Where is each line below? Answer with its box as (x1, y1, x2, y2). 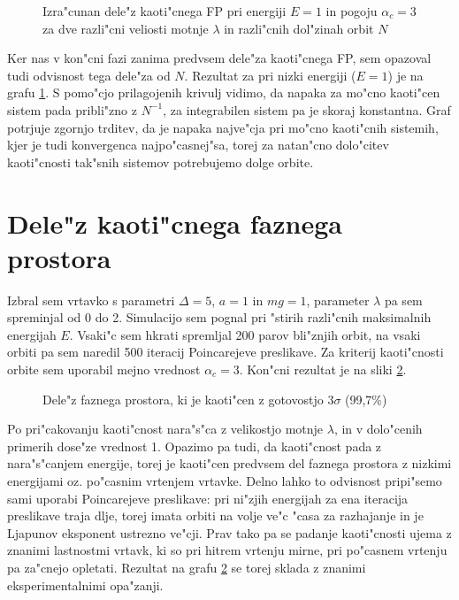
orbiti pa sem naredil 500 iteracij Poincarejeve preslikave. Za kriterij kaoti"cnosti (7, 342, 444, 361)
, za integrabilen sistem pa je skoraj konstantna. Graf (163, 100, 451, 119)
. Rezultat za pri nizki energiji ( (184, 65, 356, 84)
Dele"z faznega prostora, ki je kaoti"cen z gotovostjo (42, 389, 324, 408)
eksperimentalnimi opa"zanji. (7, 575, 164, 594)
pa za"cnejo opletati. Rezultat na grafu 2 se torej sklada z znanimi (7, 558, 366, 576)
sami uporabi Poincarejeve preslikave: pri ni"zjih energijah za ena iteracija (7, 488, 409, 507)
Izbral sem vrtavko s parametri (7, 290, 175, 309)
